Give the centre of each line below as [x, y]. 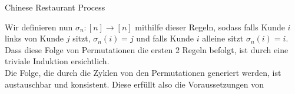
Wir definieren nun [39, 27]
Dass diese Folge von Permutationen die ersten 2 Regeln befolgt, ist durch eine [147, 49]
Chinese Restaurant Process [55, 7]
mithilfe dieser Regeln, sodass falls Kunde [210, 27]
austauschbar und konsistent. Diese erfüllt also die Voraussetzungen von [134, 84]
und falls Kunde [165, 38]
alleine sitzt [223, 38]
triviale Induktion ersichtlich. [57, 61]
